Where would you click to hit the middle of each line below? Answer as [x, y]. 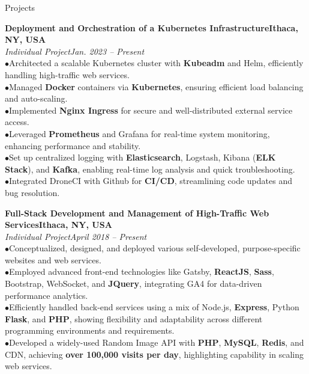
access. [17, 122]
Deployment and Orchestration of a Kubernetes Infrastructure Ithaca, [151, 27]
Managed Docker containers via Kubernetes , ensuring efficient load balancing [156, 86]
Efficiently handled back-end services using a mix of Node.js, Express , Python [154, 307]
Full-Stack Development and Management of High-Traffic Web [137, 213]
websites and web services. [53, 259]
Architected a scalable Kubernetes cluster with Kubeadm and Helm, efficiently [156, 63]
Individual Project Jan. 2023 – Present [75, 51]
